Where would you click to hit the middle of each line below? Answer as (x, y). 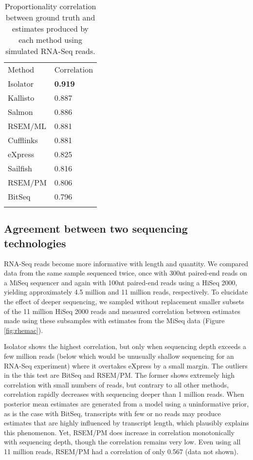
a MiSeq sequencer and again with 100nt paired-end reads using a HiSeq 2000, (121, 282)
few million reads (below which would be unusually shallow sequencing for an (119, 356)
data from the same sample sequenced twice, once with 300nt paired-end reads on (126, 273)
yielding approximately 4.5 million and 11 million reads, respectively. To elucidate (126, 292)
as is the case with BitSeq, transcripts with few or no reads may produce (112, 413)
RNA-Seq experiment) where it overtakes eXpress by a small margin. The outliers (126, 365)
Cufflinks (23, 140)
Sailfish (20, 168)
